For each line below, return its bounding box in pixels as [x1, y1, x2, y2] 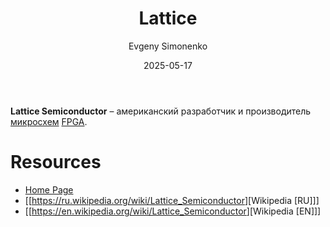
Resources [10, 151, 102, 174]
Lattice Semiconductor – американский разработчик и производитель [10, 105, 312, 117]
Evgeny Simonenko [128, 40, 208, 52]
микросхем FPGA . [10, 115, 88, 127]
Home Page [24, 183, 74, 196]
